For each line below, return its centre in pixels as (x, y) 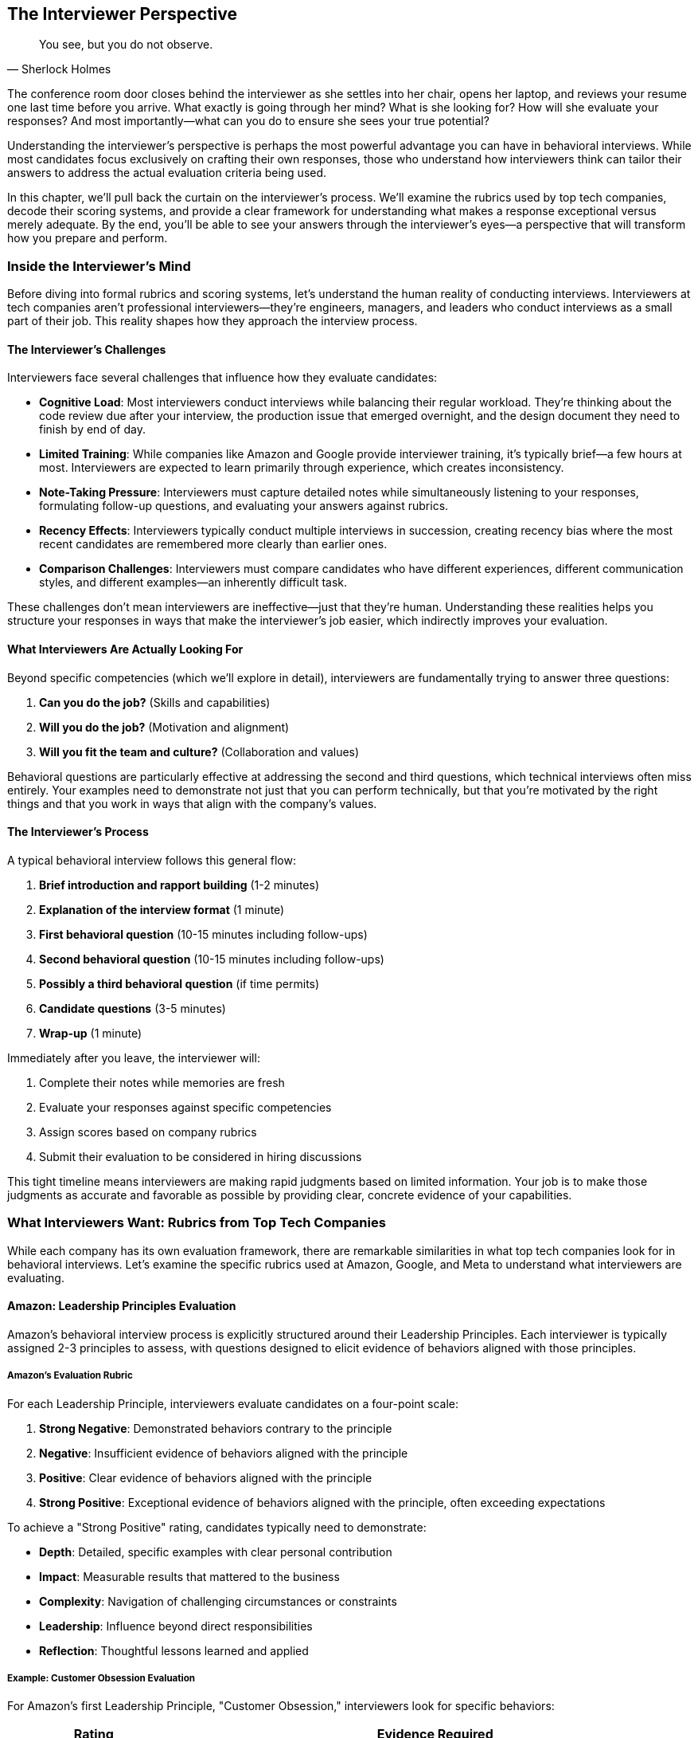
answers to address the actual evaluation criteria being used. (167, 173)
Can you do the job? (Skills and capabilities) (155, 702)
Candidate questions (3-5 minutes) (133, 1008)
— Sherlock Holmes (59, 69)
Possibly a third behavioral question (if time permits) (179, 983)
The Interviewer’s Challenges (87, 349)
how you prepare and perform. (88, 238)
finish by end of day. (92, 430)
